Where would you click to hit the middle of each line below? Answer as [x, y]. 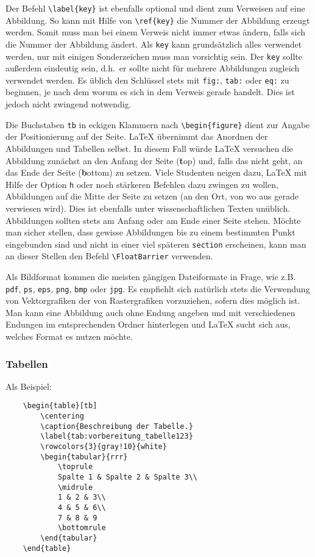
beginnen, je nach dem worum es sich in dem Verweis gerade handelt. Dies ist [150, 92]
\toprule [75, 467]
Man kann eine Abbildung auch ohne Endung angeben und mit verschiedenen [150, 312]
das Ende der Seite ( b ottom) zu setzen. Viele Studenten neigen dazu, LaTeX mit [156, 172]
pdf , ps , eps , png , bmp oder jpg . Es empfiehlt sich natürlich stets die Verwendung [158, 288]
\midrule [75, 487]
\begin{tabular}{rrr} [84, 457]
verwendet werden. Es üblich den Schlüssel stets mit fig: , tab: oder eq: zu [147, 80]
